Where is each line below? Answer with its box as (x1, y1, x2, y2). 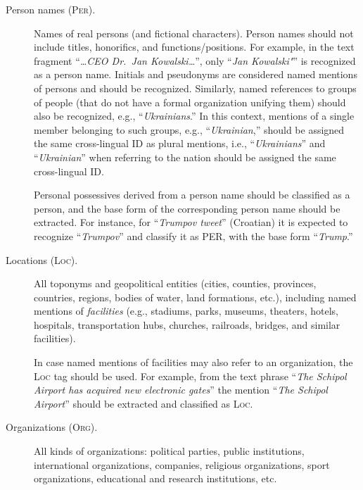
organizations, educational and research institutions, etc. (34, 471, 277, 486)
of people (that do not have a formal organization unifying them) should (34, 94, 346, 109)
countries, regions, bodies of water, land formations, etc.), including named (34, 289, 357, 304)
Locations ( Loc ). (6, 252, 78, 267)
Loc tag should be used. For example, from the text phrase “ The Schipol (34, 368, 347, 383)
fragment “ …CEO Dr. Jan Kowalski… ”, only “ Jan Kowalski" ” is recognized (34, 53, 356, 68)
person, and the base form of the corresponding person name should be (34, 201, 340, 215)
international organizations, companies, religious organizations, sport (34, 457, 330, 472)
